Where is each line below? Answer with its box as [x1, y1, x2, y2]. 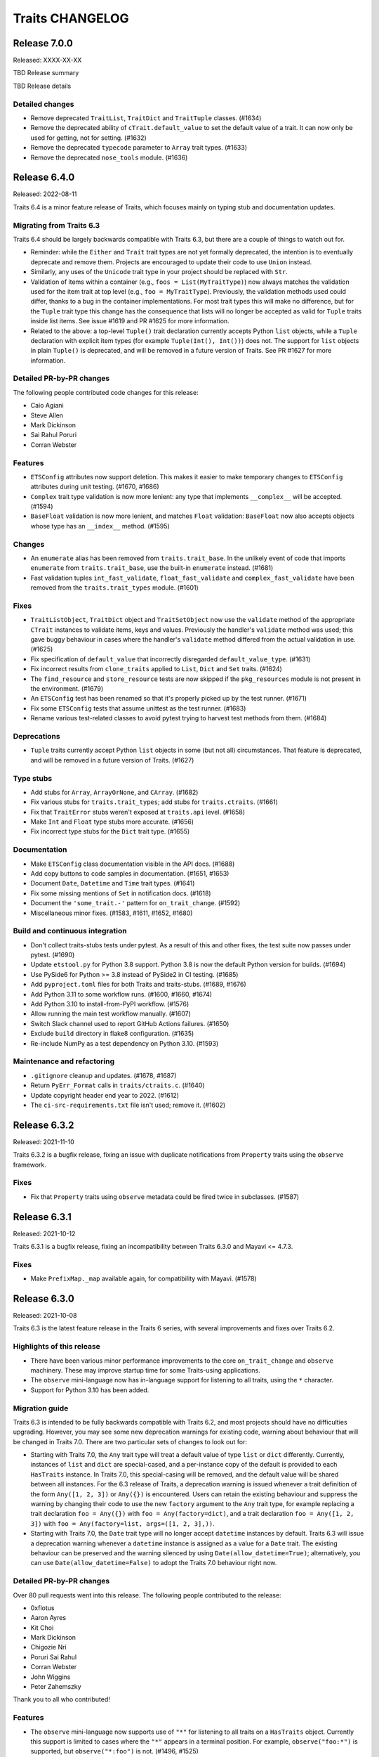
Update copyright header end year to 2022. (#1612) [30, 1091, 179, 1099]
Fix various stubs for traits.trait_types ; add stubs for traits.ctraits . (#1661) [30, 798, 279, 806]
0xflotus [30, 1603, 55, 1612]
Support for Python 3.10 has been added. [30, 1385, 149, 1394]
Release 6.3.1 [13, 1211, 72, 1223]
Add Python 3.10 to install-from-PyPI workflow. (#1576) [30, 1000, 189, 1009]
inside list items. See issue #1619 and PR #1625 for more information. [30, 317, 230, 325]
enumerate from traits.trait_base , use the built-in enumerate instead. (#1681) [30, 564, 274, 572]
